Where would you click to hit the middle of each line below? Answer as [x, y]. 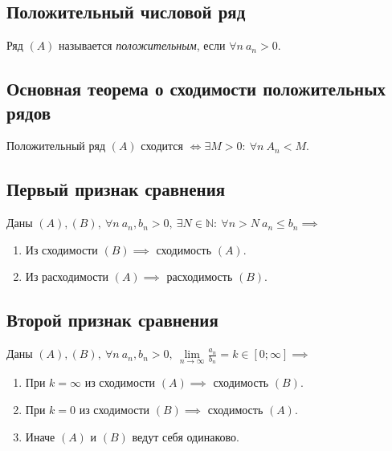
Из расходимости [67, 276]
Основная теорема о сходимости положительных [196, 89]
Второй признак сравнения [112, 320]
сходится [162, 146]
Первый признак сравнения [116, 189]
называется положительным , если [142, 45]
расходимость [200, 276]
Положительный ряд [56, 146]
